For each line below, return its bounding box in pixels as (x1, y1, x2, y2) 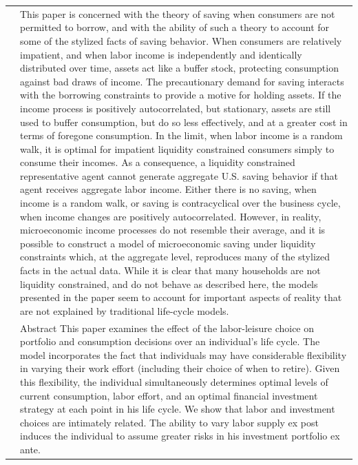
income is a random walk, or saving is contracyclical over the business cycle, (20, 196, 341, 210)
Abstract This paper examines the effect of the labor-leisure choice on (20, 320, 315, 335)
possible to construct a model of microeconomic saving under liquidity (20, 236, 316, 250)
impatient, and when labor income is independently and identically (20, 47, 302, 61)
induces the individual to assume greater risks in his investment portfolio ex (20, 428, 340, 443)
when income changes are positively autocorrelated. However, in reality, (20, 209, 322, 223)
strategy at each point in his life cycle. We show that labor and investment (20, 402, 335, 416)
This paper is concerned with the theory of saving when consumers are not (20, 6, 335, 21)
